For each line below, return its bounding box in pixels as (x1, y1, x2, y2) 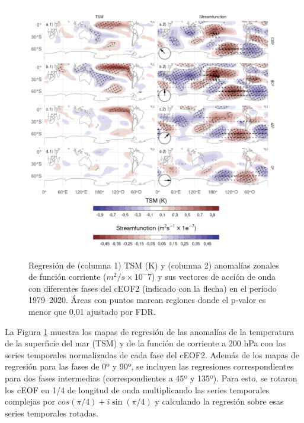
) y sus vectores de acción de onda (152, 270, 276, 283)
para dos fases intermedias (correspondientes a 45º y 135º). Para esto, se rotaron (5, 371, 297, 384)
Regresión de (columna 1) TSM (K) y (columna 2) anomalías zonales (28, 258, 279, 271)
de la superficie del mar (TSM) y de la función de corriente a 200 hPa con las (5, 337, 286, 349)
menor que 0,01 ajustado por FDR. (28, 305, 156, 317)
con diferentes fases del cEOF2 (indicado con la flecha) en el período (28, 282, 277, 294)
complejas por (5, 395, 55, 408)
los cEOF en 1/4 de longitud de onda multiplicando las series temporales (5, 383, 270, 396)
